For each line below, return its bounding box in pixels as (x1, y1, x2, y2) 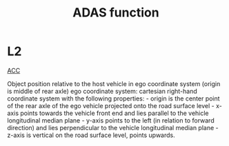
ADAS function (72, 5, 160, 21)
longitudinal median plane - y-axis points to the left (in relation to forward (7, 116, 215, 125)
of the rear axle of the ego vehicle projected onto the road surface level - (7, 101, 215, 109)
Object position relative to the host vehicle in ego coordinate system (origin (7, 79, 221, 87)
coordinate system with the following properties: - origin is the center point (7, 94, 220, 103)
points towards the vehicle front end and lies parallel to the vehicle (20, 109, 209, 117)
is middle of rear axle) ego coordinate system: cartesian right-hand (7, 87, 198, 95)
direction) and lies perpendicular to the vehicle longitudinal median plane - (7, 123, 219, 132)
